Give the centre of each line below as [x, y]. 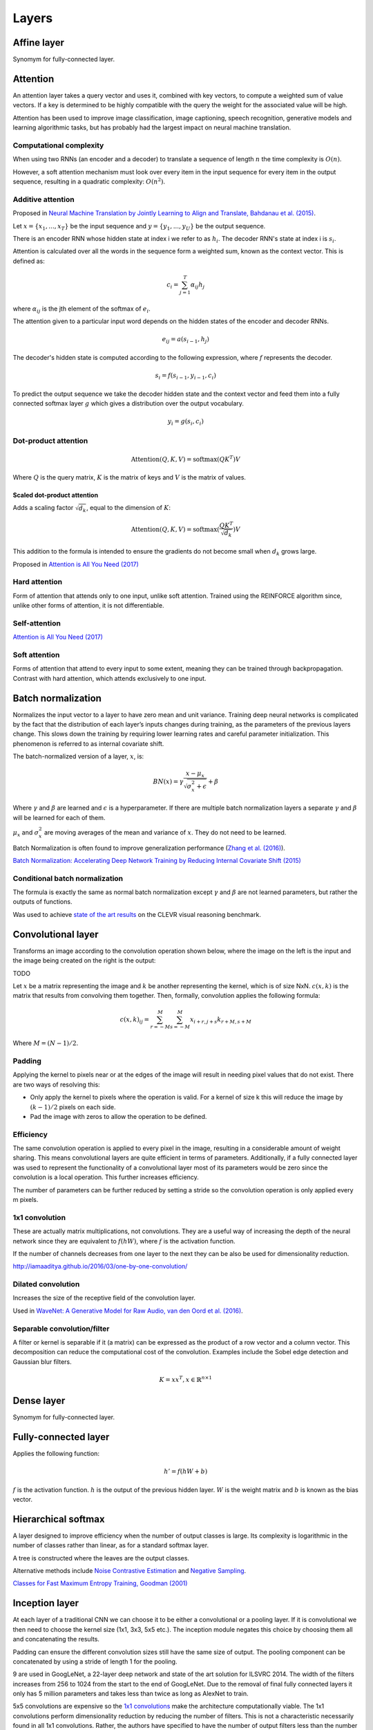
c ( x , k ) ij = [135, 1020]
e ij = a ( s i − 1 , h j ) [186, 340]
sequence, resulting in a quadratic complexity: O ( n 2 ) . [89, 181]
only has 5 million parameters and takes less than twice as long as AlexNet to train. [131, 1694]
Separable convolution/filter [61, 1329]
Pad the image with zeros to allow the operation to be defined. [118, 1116]
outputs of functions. [42, 902]
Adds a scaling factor [43, 508]
